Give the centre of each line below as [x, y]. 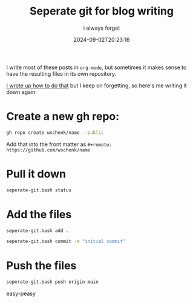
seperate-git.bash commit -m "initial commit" [66, 241]
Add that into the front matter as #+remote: [59, 144]
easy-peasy [21, 294]
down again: [22, 92]
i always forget [102, 28]
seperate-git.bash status [39, 190]
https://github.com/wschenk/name [48, 150]
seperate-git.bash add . [38, 231]
